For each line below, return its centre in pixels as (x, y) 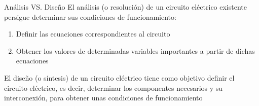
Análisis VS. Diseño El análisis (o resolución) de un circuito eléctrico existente (125, 7)
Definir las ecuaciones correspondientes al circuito (93, 34)
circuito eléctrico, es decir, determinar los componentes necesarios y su (114, 87)
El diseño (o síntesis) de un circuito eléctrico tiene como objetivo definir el (119, 77)
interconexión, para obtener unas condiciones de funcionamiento (103, 98)
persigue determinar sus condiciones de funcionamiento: (90, 16)
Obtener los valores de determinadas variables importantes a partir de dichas (135, 50)
